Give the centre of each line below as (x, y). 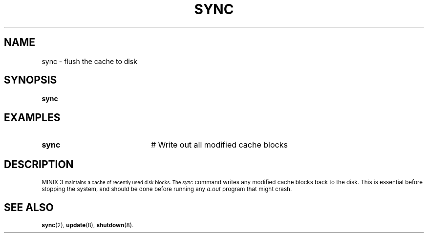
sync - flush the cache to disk (89, 61)
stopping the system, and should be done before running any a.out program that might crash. (167, 189)
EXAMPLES (32, 117)
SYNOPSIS (31, 80)
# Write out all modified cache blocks (219, 145)
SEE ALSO (29, 207)
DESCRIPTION (39, 164)
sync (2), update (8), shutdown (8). (88, 225)
